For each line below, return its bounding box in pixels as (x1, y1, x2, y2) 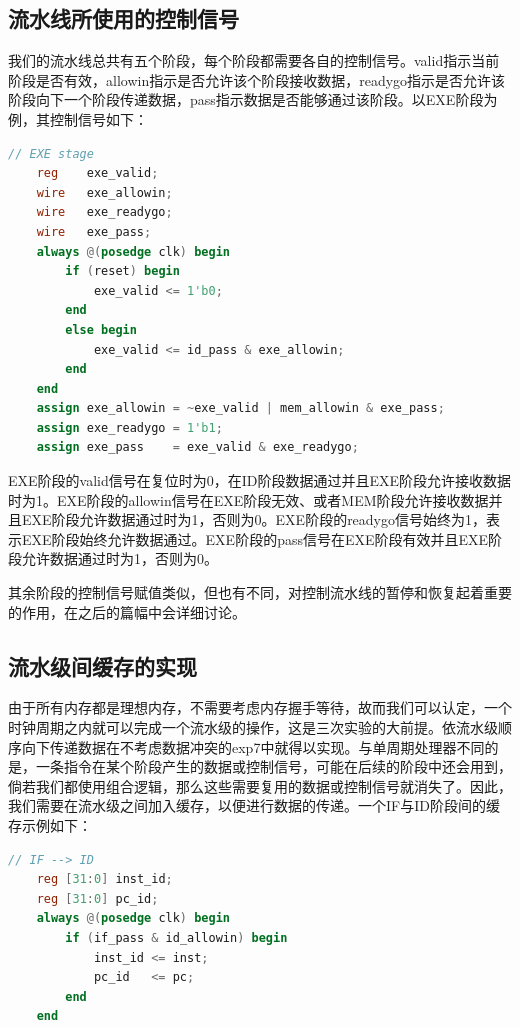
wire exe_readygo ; (36, 205, 173, 220)
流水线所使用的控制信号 (8, 3, 239, 34)
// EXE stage (8, 146, 94, 161)
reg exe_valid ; (36, 166, 159, 181)
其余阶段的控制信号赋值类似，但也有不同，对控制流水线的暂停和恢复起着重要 (8, 582, 512, 603)
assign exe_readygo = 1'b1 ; (36, 420, 223, 435)
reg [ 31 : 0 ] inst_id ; (36, 872, 173, 887)
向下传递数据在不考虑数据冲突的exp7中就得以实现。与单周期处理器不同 (21, 736, 485, 757)
